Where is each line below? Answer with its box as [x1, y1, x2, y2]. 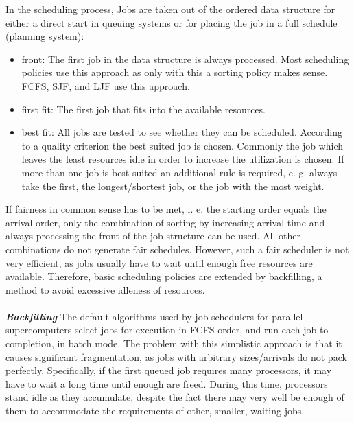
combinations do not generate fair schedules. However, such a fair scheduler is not [5, 242, 349, 256]
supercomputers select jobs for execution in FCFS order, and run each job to [5, 323, 329, 337]
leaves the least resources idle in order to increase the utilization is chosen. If [21, 152, 344, 166]
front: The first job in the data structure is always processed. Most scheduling [21, 51, 349, 66]
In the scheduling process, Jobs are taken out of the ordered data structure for [5, 2, 335, 16]
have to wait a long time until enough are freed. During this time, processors [5, 376, 328, 390]
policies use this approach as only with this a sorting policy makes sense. [21, 65, 328, 80]
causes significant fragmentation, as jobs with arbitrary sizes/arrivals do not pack [5, 349, 347, 364]
